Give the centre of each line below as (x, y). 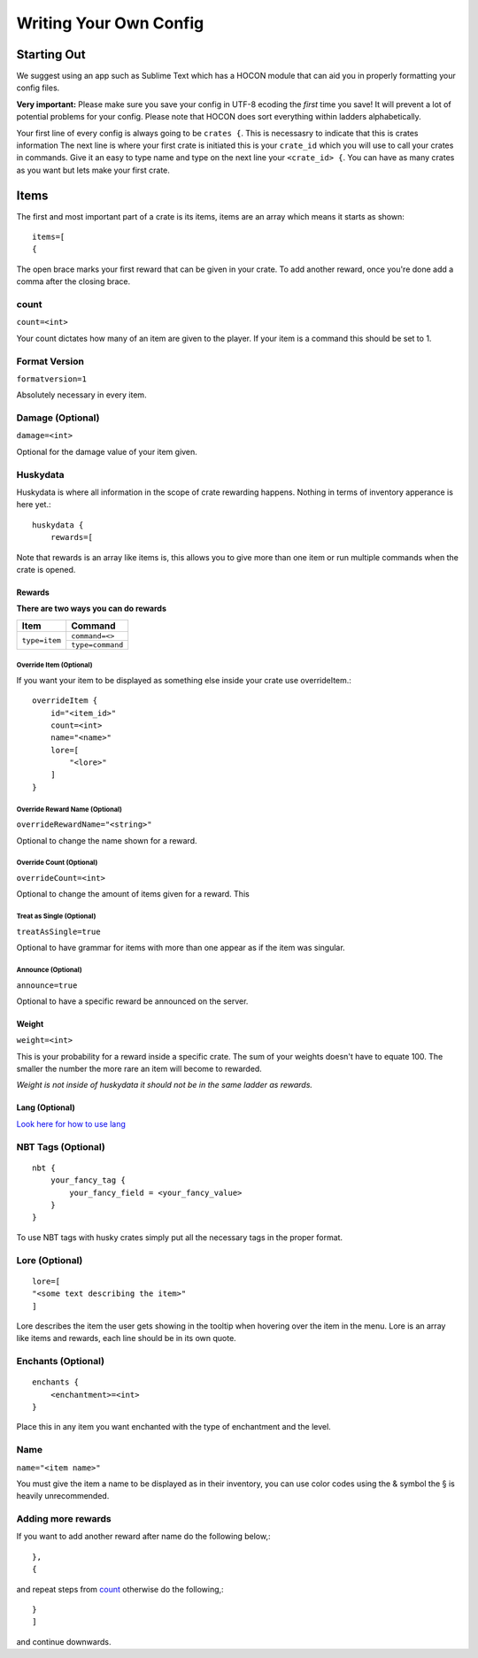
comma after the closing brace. (73, 281)
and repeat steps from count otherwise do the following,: (120, 1589)
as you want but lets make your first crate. (93, 170)
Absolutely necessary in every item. (81, 395)
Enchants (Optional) (61, 1361)
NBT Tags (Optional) (61, 1146)
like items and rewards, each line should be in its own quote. (126, 1338)
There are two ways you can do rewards (92, 609)
